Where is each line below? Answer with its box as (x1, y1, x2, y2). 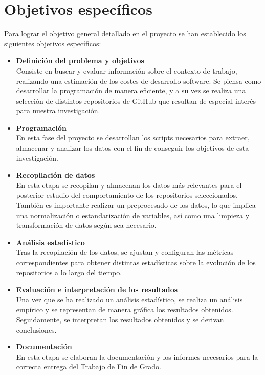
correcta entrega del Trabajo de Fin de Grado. (16, 361, 162, 372)
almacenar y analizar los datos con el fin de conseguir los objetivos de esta (16, 143, 249, 153)
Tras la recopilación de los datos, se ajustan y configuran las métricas (16, 247, 234, 257)
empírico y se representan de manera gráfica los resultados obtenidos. (16, 304, 233, 315)
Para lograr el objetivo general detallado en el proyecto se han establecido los (4, 28, 246, 39)
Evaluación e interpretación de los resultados (16, 284, 178, 295)
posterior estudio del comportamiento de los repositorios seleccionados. (16, 190, 238, 200)
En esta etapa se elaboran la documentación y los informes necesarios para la (16, 351, 258, 362)
